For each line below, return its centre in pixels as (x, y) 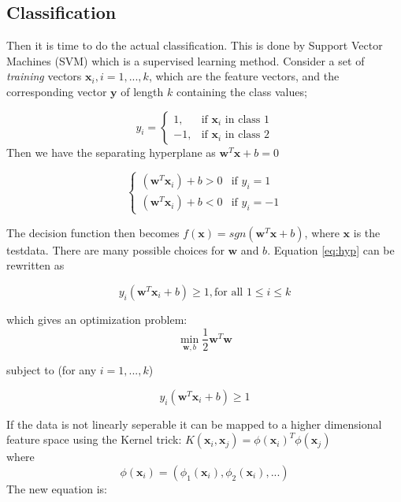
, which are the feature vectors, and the (244, 76)
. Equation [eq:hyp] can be (331, 249)
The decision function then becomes (93, 232)
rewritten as (35, 265)
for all (229, 292)
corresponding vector (57, 91)
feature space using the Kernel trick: (94, 439)
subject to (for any (52, 370)
